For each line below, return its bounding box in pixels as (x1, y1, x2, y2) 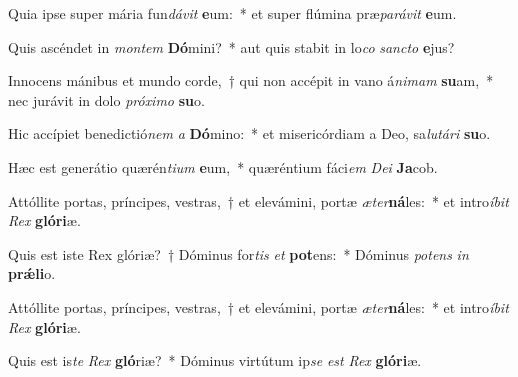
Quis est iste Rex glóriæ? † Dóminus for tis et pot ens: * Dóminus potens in (8, 243, 469, 264)
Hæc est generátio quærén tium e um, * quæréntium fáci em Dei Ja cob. (8, 156, 438, 177)
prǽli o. (8, 263, 56, 284)
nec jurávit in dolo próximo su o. (8, 89, 205, 110)
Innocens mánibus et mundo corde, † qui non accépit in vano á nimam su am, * (8, 70, 494, 91)
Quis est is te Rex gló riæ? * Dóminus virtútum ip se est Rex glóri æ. (8, 350, 422, 371)
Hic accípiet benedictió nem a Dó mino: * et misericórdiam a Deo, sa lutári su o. (8, 123, 491, 144)
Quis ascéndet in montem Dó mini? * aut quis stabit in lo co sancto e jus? (8, 36, 455, 57)
